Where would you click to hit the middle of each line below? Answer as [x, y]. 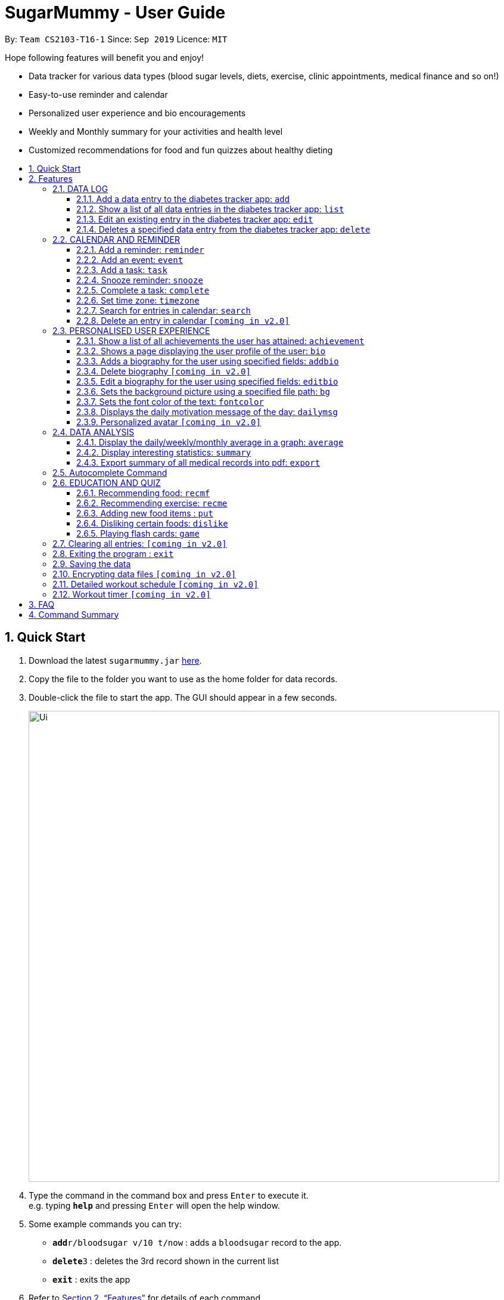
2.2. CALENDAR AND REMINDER [116, 239]
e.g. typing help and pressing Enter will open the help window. [154, 1205]
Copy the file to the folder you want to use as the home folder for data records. [183, 679]
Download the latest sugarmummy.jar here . [115, 660]
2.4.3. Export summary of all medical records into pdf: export [198, 462]
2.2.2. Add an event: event [130, 259]
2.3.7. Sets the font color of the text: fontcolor [170, 401]
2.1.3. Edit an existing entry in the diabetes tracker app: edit [195, 219]
